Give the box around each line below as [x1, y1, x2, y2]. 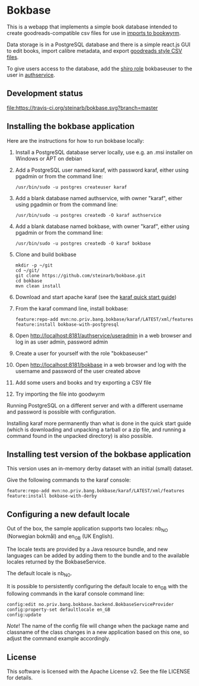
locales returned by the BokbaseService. [7, 558, 106, 565]
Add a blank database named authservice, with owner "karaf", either [15, 194, 183, 201]
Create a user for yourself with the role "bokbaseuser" [15, 350, 149, 357]
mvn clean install [15, 283, 61, 289]
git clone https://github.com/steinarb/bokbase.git [15, 273, 146, 278]
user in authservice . [7, 71, 56, 78]
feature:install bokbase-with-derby [7, 493, 97, 499]
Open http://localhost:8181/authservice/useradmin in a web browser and [15, 332, 192, 339]
